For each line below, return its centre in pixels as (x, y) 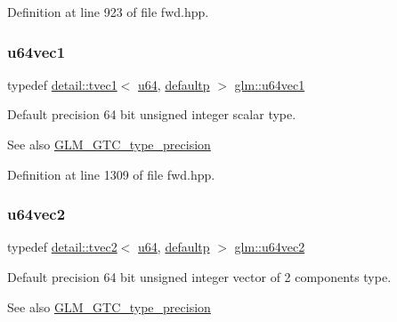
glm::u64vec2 (270, 247)
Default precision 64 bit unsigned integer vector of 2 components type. (199, 277)
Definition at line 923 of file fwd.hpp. (108, 12)
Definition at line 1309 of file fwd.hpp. (111, 174)
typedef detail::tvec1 (62, 84)
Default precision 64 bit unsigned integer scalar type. (152, 114)
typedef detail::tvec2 (62, 247)
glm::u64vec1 (270, 84)
